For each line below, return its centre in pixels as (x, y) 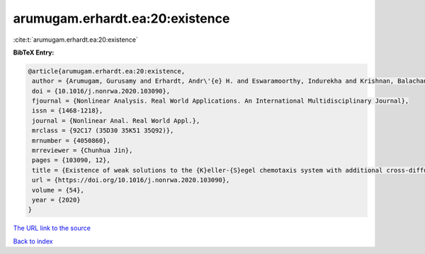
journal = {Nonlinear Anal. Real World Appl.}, (116, 121)
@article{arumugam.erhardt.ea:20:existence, (107, 71)
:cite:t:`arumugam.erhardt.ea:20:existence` (75, 40)
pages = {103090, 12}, (72, 160)
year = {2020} (56, 200)
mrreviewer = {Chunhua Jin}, (83, 151)
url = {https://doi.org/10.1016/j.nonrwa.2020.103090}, (131, 180)
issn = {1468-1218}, (68, 111)
